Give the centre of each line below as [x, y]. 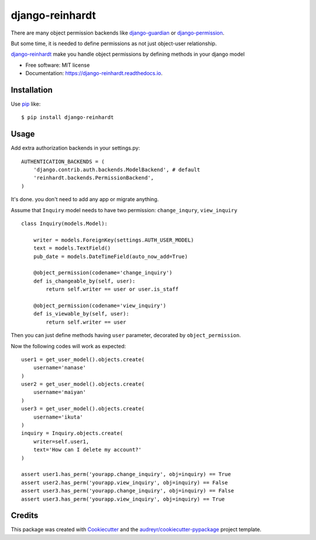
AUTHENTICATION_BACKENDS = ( [63, 162]
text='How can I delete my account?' [87, 450]
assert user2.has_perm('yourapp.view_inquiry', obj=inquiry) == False [125, 483]
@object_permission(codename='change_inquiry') [103, 273]
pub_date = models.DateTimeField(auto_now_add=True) [111, 256]
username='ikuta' [58, 417]
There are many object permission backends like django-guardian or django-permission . [118, 33]
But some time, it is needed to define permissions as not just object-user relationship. [114, 43]
